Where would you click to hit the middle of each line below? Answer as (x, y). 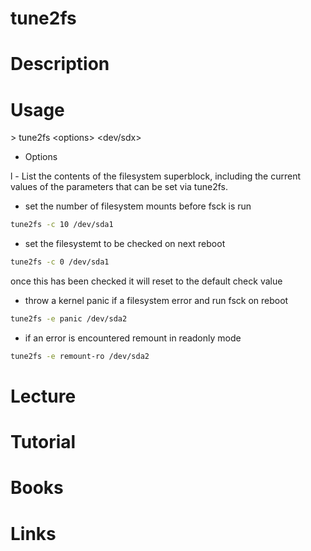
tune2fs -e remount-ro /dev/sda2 (80, 356)
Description (60, 64)
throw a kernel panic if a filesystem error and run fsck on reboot (156, 301)
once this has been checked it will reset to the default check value (146, 281)
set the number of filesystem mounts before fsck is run (138, 206)
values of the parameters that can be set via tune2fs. (119, 187)
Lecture (43, 396)
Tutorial (43, 442)
